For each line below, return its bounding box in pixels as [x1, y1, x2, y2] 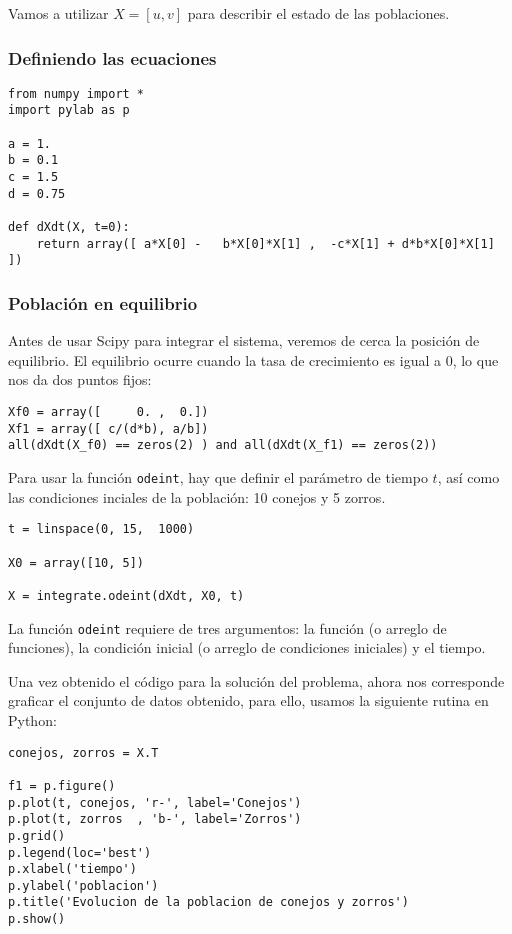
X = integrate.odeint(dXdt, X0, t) [8, 588, 245, 603]
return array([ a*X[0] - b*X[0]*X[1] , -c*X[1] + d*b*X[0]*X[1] [36, 236, 495, 251]
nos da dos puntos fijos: [8, 369, 152, 390]
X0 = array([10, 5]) [8, 555, 145, 570]
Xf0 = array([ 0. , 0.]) [8, 405, 209, 420]
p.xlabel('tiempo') [8, 862, 137, 877]
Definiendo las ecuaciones [8, 45, 217, 70]
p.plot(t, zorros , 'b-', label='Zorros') [8, 812, 302, 827]
